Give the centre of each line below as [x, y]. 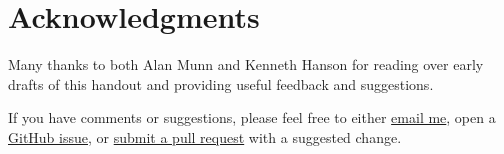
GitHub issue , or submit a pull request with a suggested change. [205, 136]
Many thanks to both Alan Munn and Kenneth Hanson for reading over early [246, 64]
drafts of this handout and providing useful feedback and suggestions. [221, 83]
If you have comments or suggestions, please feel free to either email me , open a [252, 117]
